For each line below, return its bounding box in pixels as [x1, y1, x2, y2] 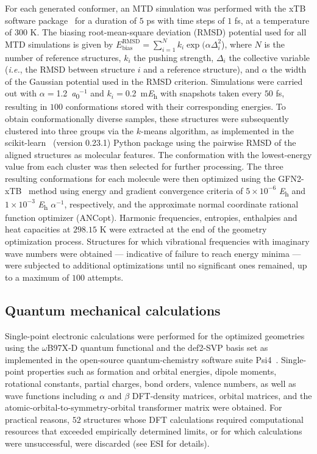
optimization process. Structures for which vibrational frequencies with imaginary [5, 235, 310, 248]
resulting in [5, 100, 48, 113]
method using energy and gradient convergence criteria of [29, 184, 243, 196]
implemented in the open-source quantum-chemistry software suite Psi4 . [5, 353, 279, 366]
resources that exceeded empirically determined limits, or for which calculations [5, 425, 302, 438]
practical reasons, [5, 413, 70, 425]
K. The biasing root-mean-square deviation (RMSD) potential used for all [30, 26, 307, 38]
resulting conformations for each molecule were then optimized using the [5, 172, 276, 185]
